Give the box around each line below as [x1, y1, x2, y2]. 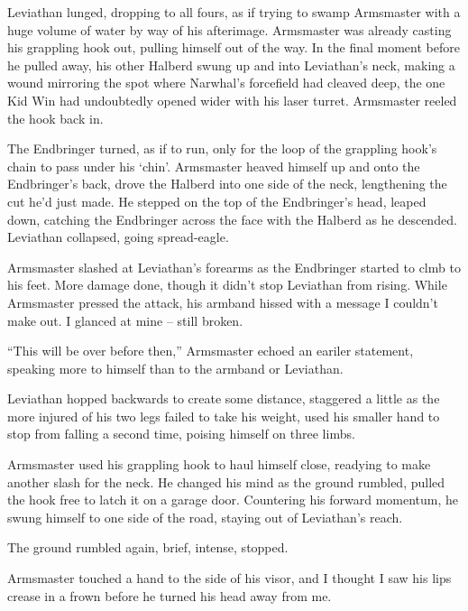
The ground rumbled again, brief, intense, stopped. [7, 538, 289, 557]
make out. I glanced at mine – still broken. [7, 310, 243, 329]
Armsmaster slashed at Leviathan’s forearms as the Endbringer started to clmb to [7, 257, 461, 276]
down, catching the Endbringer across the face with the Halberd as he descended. [7, 209, 457, 228]
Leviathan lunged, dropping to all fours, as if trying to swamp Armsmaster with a [7, 3, 461, 21]
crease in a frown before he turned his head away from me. [7, 586, 332, 605]
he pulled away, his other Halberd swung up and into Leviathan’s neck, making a [7, 55, 455, 74]
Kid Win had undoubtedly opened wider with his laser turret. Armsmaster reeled [7, 90, 457, 109]
